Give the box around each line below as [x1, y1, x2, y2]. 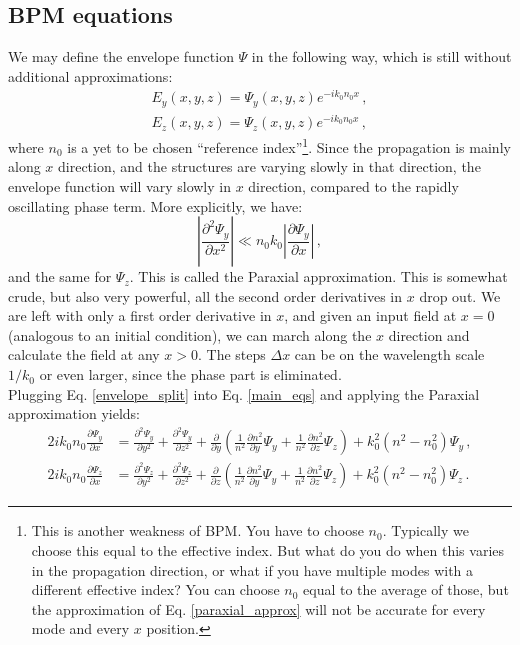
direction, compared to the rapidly [248, 175, 459, 196]
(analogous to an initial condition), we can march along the [8, 324, 372, 345]
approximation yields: [8, 403, 140, 424]
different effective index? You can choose [31, 579, 280, 600]
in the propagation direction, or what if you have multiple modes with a [31, 559, 474, 580]
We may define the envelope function [8, 46, 234, 67]
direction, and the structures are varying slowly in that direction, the [58, 156, 481, 177]
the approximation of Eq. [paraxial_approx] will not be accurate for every [31, 598, 486, 619]
